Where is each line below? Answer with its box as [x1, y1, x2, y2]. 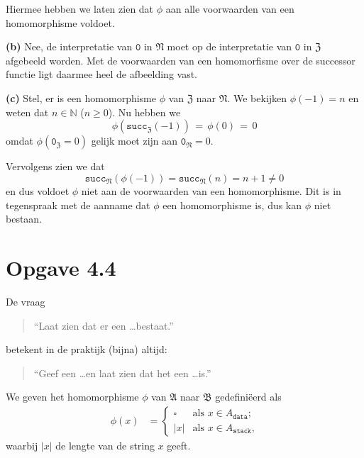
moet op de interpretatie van [167, 39, 292, 54]
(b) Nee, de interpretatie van [6, 39, 133, 54]
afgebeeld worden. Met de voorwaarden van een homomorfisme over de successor [6, 52, 355, 67]
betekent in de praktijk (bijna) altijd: [6, 342, 167, 357]
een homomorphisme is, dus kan [162, 197, 302, 212]
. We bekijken [227, 90, 287, 105]
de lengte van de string [55, 438, 155, 453]
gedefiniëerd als [215, 389, 282, 404]
